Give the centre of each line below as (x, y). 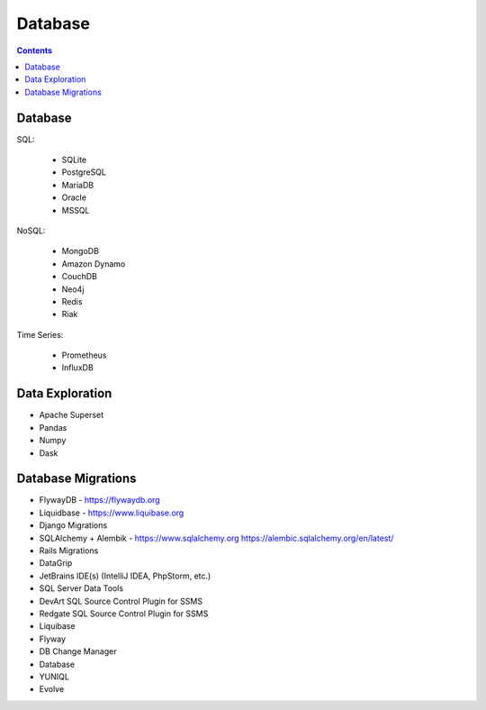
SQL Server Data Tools (81, 588)
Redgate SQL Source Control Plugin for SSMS (124, 614)
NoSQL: (31, 231)
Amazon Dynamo (94, 264)
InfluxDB (77, 368)
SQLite (74, 160)
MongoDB (80, 251)
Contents (35, 50)
